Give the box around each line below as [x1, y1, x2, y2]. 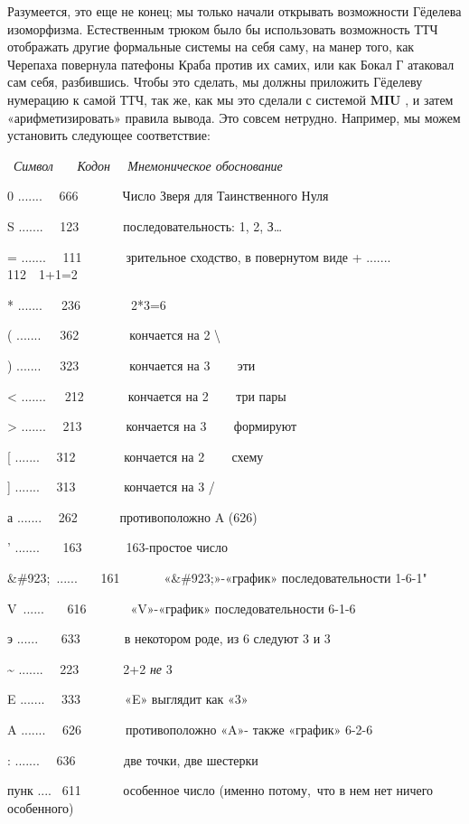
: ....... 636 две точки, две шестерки [7, 750, 258, 769]
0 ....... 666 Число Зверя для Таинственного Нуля [7, 186, 329, 205]
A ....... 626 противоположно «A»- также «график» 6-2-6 [7, 720, 373, 739]
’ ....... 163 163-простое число [7, 538, 228, 557]
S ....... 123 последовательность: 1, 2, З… [7, 216, 283, 235]
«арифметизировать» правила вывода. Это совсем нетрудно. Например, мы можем [7, 108, 461, 126]
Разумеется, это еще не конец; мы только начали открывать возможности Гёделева [7, 2, 462, 20]
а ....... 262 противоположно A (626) [7, 507, 258, 526]
